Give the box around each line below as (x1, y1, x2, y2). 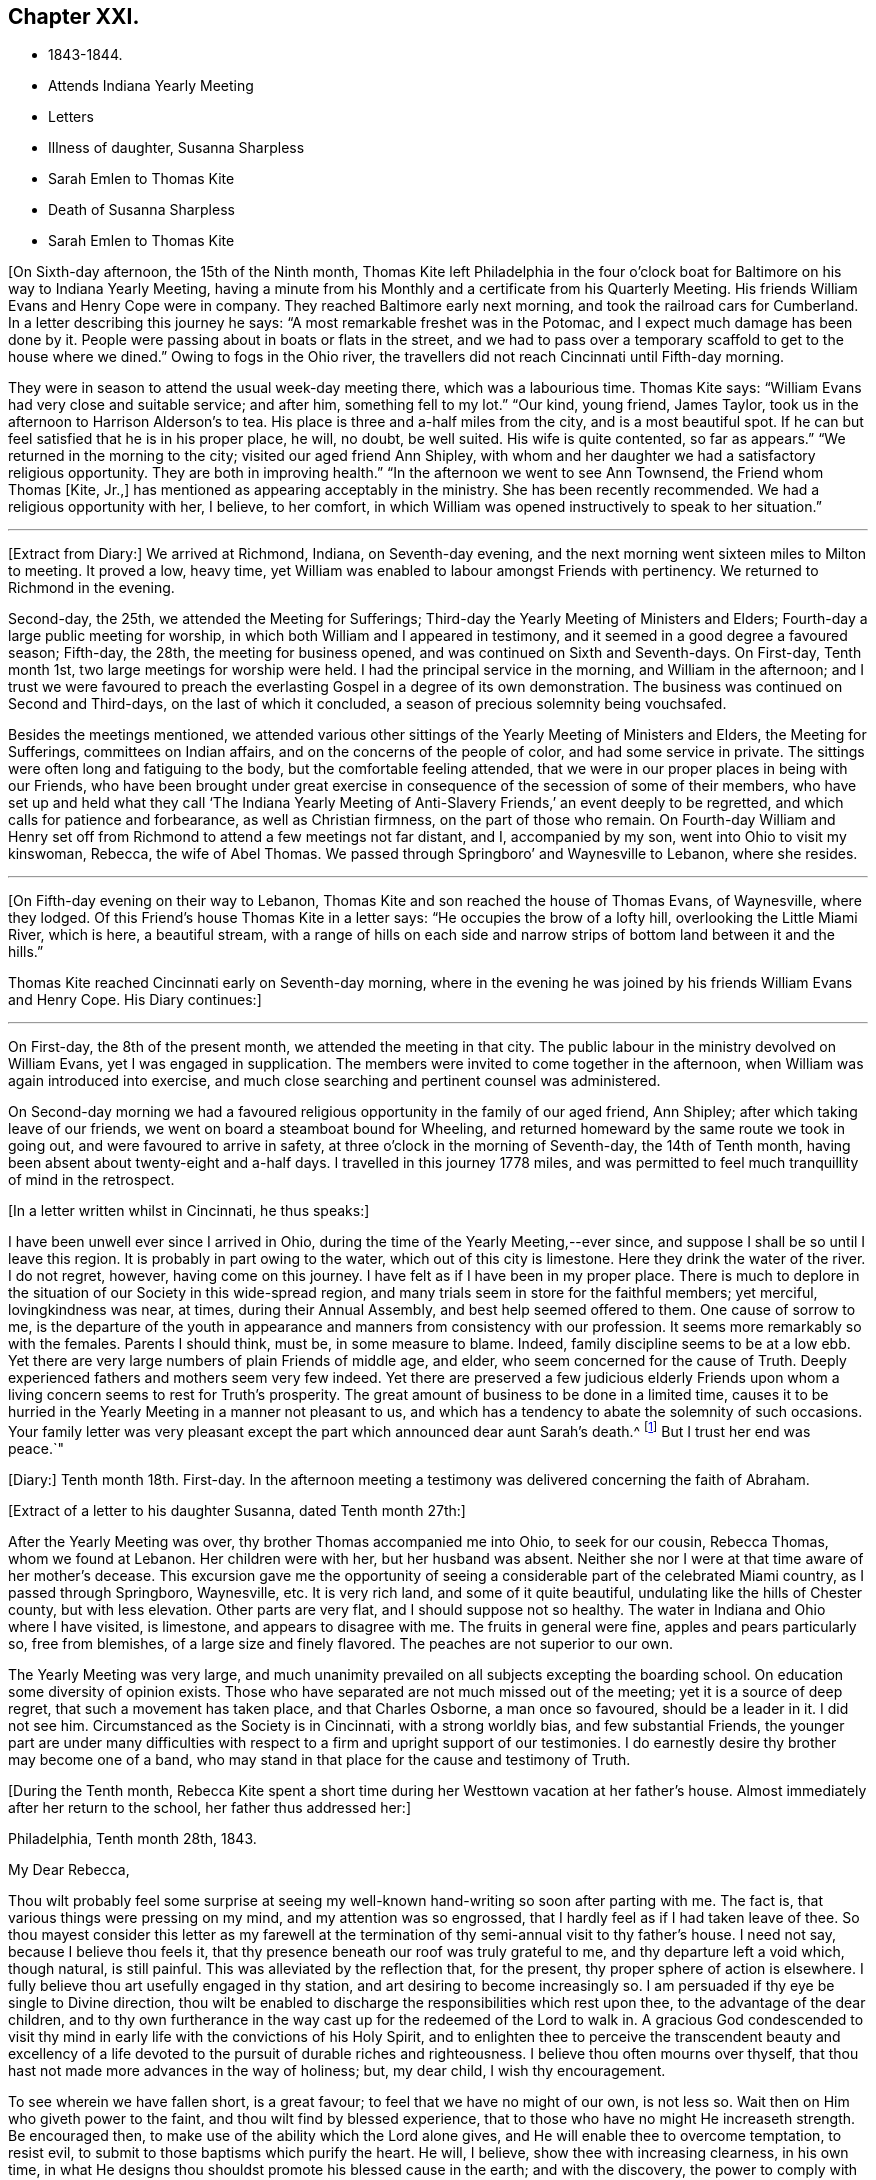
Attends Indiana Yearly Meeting (48, 77, 254, 95)
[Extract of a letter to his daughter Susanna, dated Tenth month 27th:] (8, 1502, 466, 1520)
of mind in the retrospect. (8, 1171, 175, 1189)
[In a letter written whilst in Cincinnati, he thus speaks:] (8, 1202, 370, 1220)
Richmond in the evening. (8, 579, 175, 597)
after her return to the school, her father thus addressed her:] (8, 1799, 412, 1817)
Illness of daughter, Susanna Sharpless (48, 139, 305, 157)
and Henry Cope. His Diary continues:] (8, 991, 262, 1009)
